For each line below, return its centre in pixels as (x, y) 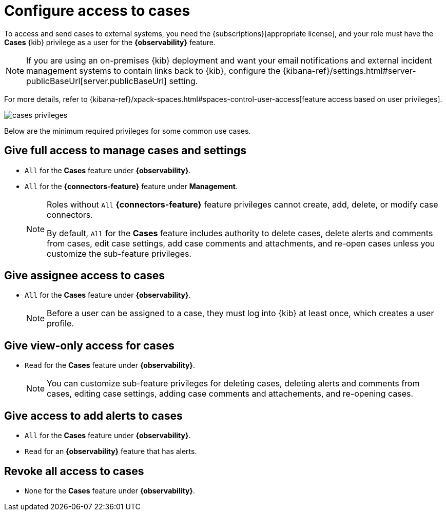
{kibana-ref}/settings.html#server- (349, 70)
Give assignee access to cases (84, 276)
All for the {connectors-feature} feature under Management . (131, 186)
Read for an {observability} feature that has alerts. (111, 451)
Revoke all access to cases (74, 471)
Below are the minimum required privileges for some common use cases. (128, 131)
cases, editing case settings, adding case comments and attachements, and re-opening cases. (230, 394)
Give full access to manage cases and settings (125, 151)
